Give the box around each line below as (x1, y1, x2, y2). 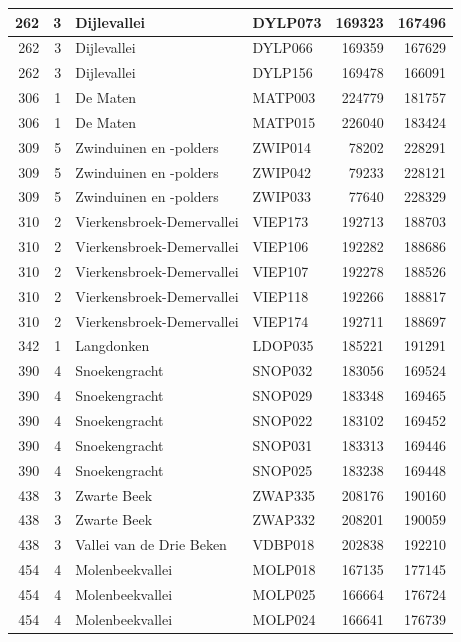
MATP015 (252, 111, 316, 132)
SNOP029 (252, 385, 313, 406)
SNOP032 (252, 360, 313, 381)
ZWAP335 (252, 484, 315, 505)
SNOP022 (252, 410, 313, 430)
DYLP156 (252, 62, 313, 83)
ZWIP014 (252, 136, 312, 157)
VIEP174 (252, 310, 309, 331)
